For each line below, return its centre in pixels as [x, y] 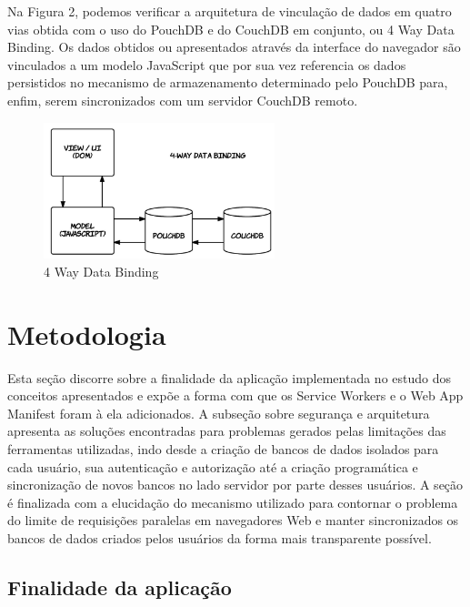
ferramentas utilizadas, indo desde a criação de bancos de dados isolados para [223, 449]
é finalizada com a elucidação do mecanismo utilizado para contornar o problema [233, 502]
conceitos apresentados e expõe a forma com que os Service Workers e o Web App [235, 395]
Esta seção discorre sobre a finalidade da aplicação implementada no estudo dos [230, 377]
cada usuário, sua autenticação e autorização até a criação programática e [213, 466]
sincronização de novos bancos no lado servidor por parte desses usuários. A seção [235, 485]
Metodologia [87, 334]
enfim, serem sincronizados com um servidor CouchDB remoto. [183, 100]
